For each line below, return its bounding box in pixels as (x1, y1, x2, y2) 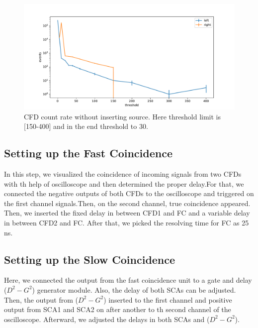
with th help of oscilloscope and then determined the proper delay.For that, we (4, 178, 244, 189)
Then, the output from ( (4, 294, 79, 305)
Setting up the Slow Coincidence (4, 251, 175, 267)
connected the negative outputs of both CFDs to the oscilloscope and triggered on (4, 188, 254, 199)
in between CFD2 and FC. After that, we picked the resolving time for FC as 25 (4, 217, 249, 227)
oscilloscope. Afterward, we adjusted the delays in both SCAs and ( (4, 314, 210, 324)
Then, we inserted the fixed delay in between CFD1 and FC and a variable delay (4, 208, 250, 218)
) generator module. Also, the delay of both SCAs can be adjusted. (32, 284, 236, 295)
